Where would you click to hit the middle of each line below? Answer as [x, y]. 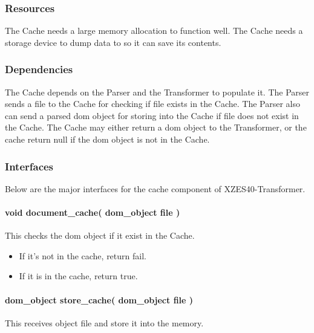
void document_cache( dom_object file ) [93, 212]
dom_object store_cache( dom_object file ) [99, 299]
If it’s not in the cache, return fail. [83, 255]
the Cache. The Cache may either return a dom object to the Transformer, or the [156, 127]
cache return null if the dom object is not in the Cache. [107, 139]
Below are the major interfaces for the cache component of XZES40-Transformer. [155, 188]
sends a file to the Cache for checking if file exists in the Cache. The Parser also [152, 104]
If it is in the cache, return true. [78, 276]
